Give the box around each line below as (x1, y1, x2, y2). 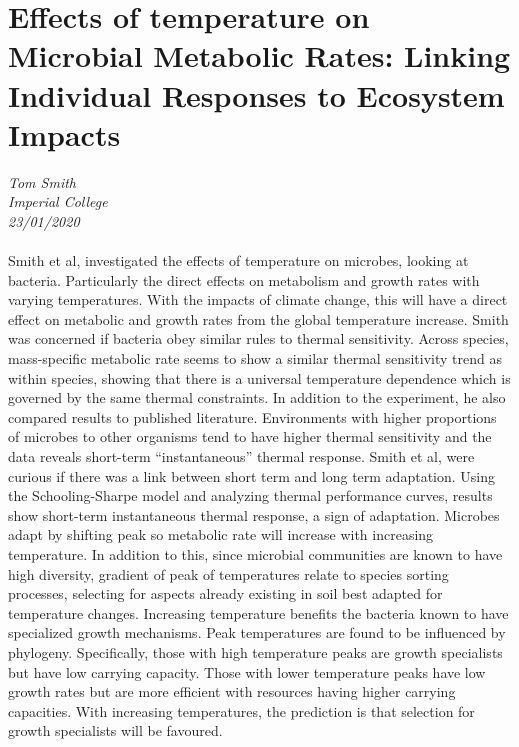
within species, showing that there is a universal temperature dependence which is (8, 367, 511, 388)
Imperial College (8, 191, 108, 212)
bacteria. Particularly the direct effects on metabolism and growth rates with (8, 269, 480, 290)
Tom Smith (8, 171, 76, 192)
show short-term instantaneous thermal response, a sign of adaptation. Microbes (8, 504, 500, 525)
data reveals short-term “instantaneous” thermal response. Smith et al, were (8, 446, 475, 466)
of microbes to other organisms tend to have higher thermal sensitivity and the (8, 426, 492, 447)
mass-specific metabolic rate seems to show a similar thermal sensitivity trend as (8, 348, 502, 369)
